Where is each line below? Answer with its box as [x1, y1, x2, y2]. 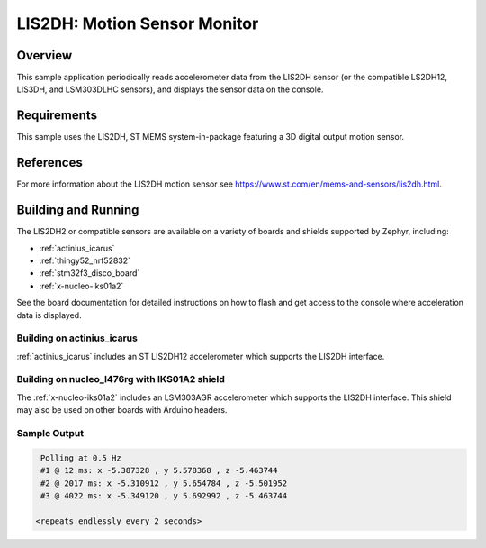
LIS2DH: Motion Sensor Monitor [16, 14, 259, 33]
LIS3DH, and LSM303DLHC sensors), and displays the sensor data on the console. [16, 84, 324, 95]
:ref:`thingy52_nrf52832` [39, 255, 130, 266]
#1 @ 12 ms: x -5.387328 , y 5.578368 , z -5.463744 [40, 465, 278, 476]
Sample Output [16, 426, 85, 439]
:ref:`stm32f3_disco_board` [39, 268, 140, 279]
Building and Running [16, 203, 139, 218]
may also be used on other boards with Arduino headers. [16, 405, 228, 416]
